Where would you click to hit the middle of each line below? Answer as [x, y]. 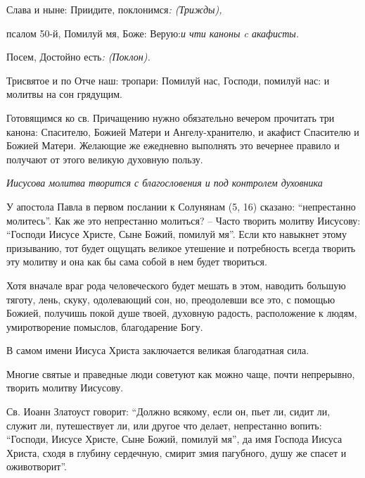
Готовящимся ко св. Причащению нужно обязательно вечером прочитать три [171, 117]
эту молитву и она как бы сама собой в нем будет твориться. [137, 262]
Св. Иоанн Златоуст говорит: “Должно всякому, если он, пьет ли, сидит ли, [168, 411]
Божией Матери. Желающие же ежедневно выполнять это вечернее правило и [173, 145]
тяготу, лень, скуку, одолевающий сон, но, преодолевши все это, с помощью [171, 299]
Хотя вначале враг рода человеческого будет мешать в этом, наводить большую [176, 285]
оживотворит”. [37, 466]
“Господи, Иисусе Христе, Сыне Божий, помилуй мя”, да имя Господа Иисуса [174, 439]
